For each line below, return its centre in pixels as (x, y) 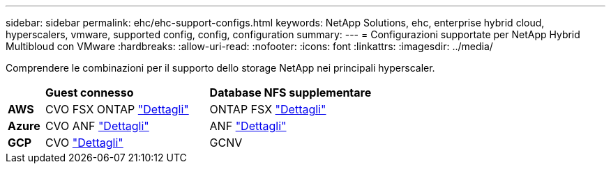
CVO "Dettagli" (84, 143)
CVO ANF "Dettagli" (97, 126)
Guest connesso (89, 92)
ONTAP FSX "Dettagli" (268, 109)
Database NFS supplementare (291, 92)
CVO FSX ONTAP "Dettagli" (117, 109)
